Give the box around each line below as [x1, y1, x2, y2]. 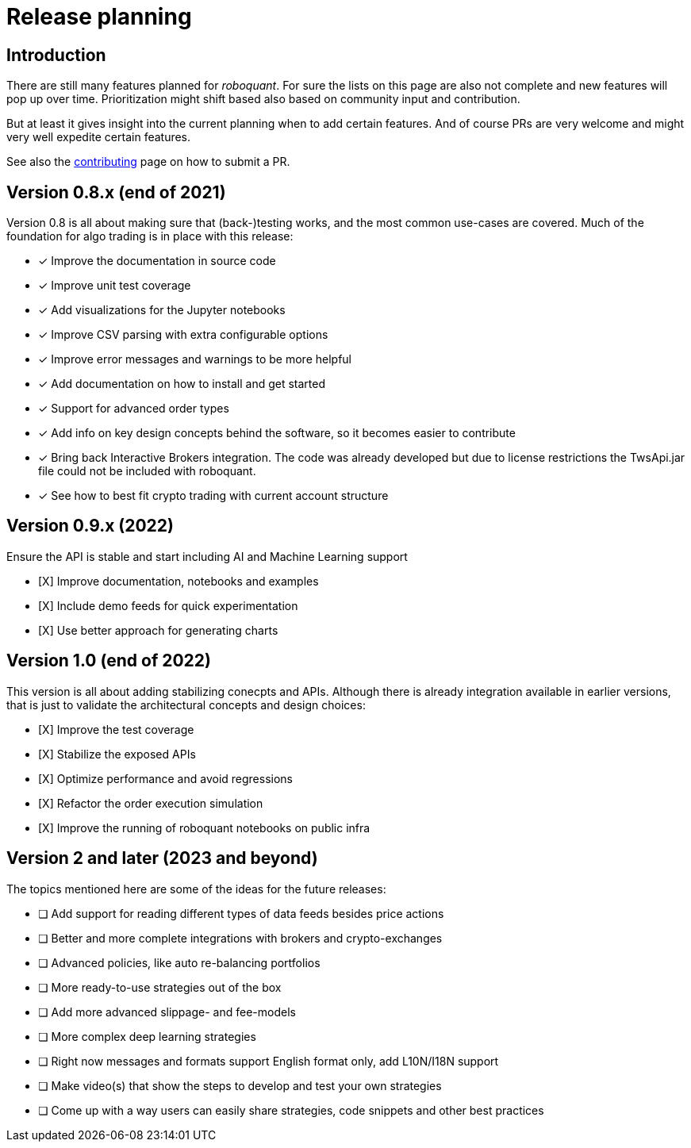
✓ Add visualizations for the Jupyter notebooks [38, 303, 286, 317]
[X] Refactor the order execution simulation [38, 796, 263, 810]
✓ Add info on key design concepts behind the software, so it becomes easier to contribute [38, 426, 516, 440]
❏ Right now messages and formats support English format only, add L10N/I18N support [38, 1054, 499, 1068]
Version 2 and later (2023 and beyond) [6, 848, 318, 869]
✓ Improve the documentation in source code [38, 254, 276, 268]
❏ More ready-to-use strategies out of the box [38, 980, 282, 994]
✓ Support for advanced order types [38, 401, 229, 416]
